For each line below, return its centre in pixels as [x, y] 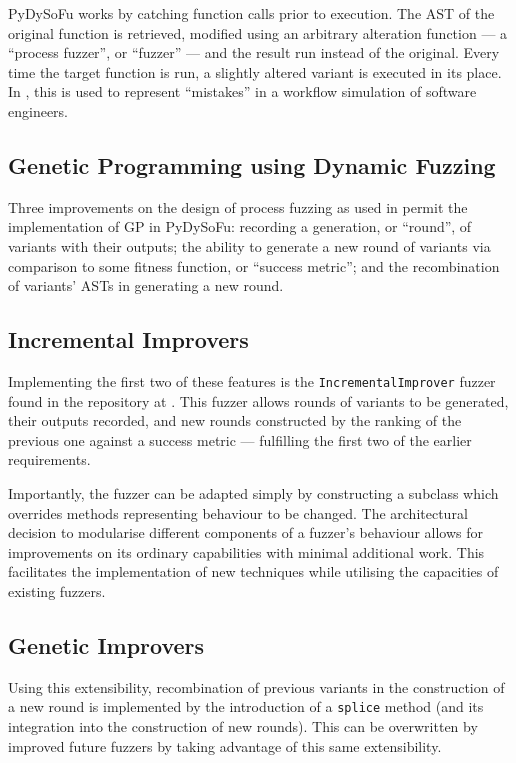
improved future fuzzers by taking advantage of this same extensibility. [225, 745]
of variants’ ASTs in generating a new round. [146, 285]
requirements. [49, 459]
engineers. [38, 110]
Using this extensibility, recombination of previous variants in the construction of [256, 686]
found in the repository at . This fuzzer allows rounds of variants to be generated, [258, 400]
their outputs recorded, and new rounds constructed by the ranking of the [235, 420]
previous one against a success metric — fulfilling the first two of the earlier [240, 439]
